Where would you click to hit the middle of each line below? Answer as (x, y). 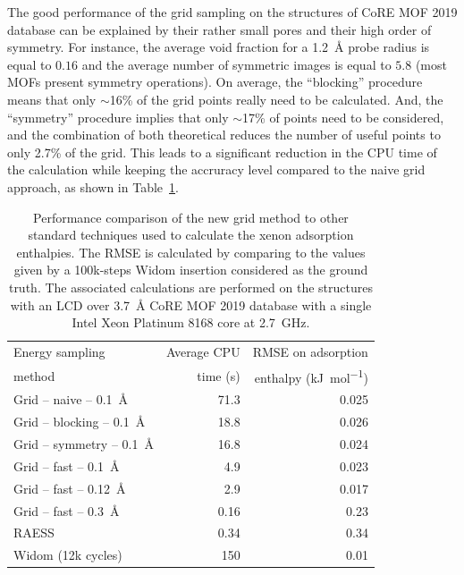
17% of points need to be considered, (343, 117)
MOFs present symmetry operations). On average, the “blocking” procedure (215, 82)
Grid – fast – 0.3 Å (67, 510)
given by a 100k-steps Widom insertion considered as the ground (191, 270)
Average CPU (203, 351)
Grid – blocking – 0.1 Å (80, 422)
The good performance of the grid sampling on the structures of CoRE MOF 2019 (232, 12)
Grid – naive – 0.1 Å (71, 399)
